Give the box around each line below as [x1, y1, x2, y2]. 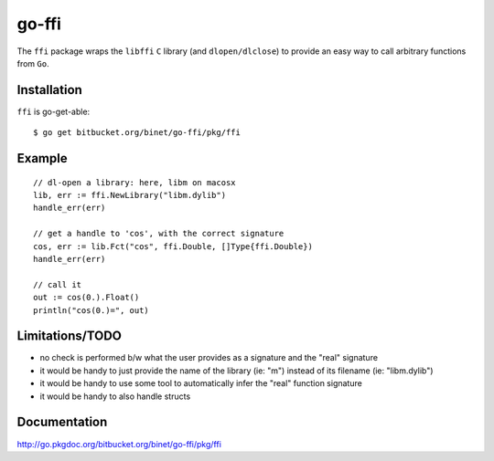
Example [16, 151, 68, 166]
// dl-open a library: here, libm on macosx [33, 177, 237, 187]
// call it [33, 279, 82, 289]
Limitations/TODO [16, 329, 123, 344]
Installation [16, 82, 82, 98]
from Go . [16, 58, 49, 68]
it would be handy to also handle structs [39, 391, 191, 402]
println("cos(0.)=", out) [33, 305, 150, 315]
